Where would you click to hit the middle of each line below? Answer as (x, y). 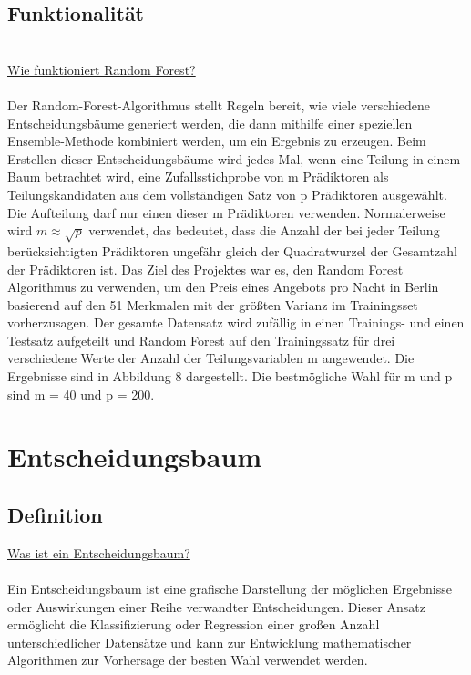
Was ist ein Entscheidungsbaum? (99, 552)
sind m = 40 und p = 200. (81, 394)
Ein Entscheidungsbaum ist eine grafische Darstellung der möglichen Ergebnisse (230, 589)
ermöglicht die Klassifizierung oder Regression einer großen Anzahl (194, 624)
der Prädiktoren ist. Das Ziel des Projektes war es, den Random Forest (205, 269)
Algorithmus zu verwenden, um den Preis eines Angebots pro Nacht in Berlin (223, 287)
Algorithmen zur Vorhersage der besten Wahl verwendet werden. (188, 660)
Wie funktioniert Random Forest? (102, 69)
